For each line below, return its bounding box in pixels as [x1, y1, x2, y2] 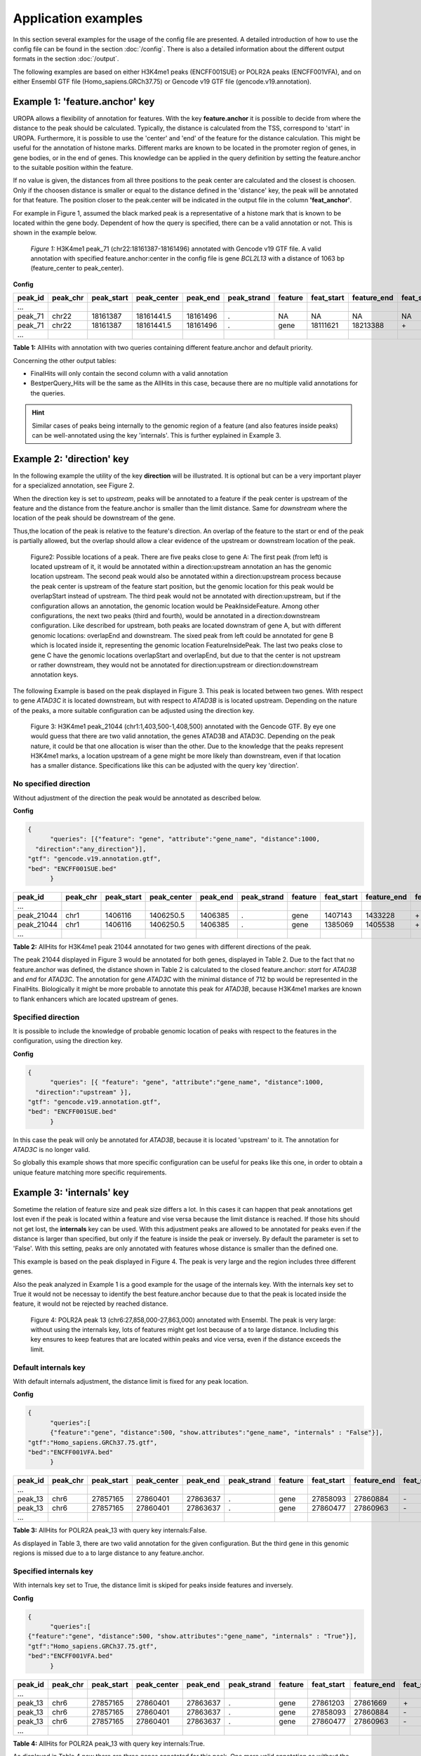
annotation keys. [30, 671, 79, 679]
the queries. [30, 388, 66, 397]
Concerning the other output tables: [13, 356, 117, 365]
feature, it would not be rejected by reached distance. [13, 1299, 168, 1308]
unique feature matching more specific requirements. [13, 1168, 167, 1177]
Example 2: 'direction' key [13, 453, 129, 465]
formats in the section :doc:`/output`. [13, 55, 119, 63]
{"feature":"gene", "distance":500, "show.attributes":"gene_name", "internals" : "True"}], [27, 1632, 357, 1640]
